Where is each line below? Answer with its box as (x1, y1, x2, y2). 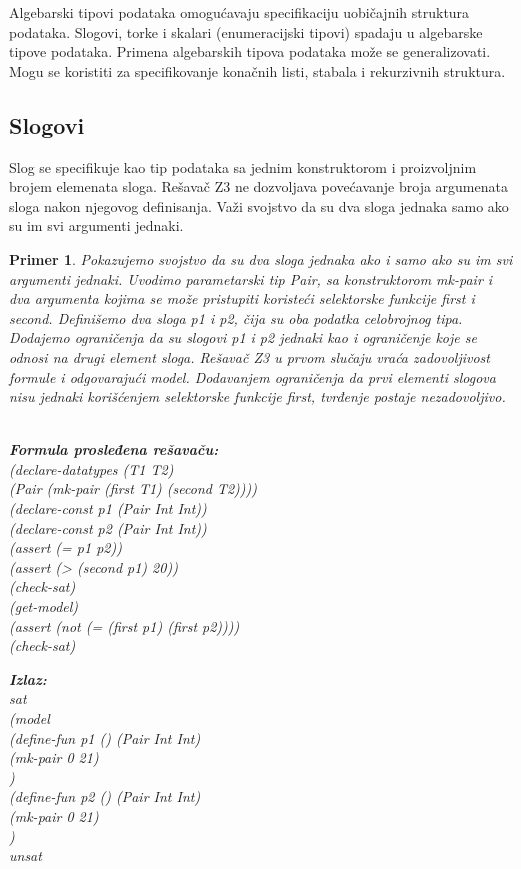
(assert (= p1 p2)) (9, 537, 122, 558)
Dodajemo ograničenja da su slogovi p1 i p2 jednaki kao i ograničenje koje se (9, 327, 477, 348)
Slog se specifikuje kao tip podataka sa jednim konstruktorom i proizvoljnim (9, 156, 477, 177)
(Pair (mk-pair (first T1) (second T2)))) (9, 478, 258, 499)
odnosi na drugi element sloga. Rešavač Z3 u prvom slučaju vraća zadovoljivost (9, 346, 490, 367)
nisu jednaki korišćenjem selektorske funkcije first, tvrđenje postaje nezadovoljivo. (9, 386, 506, 407)
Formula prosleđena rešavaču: (9, 439, 219, 460)
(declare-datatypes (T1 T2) (9, 458, 174, 479)
